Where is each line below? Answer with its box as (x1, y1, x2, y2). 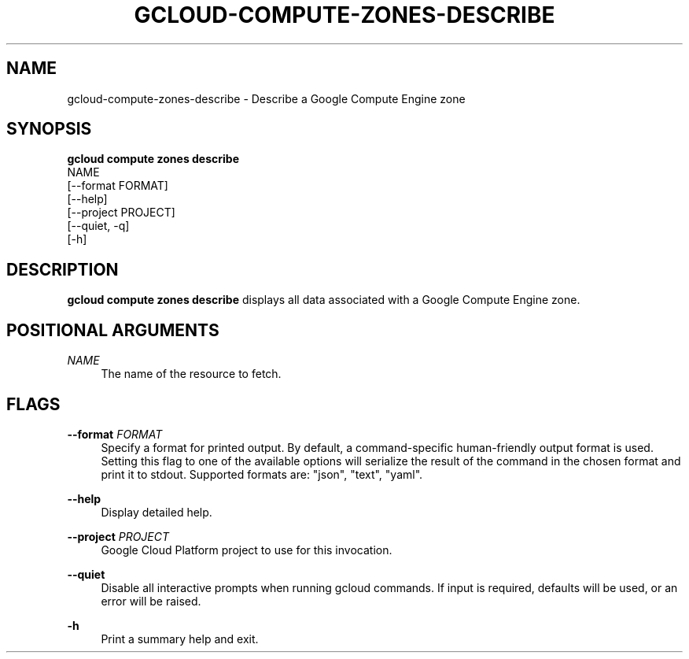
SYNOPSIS (6, 119, 92, 139)
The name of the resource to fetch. (101, 367, 282, 381)
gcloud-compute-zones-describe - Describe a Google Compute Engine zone (67, 91, 466, 106)
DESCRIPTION (6, 259, 119, 280)
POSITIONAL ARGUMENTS (6, 320, 219, 340)
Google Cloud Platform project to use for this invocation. (101, 542, 392, 557)
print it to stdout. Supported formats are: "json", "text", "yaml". (101, 467, 423, 481)
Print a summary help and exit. (101, 631, 259, 646)
